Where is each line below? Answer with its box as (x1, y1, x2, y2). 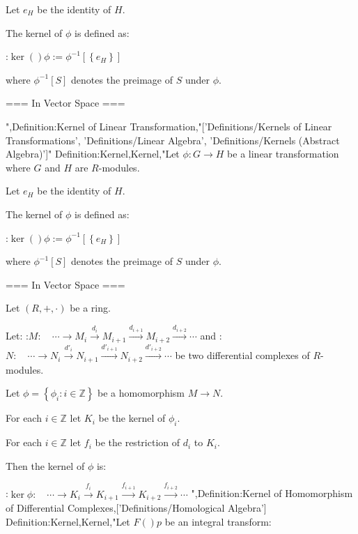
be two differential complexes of (175, 348, 310, 363)
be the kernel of (98, 411, 166, 425)
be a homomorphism (98, 386, 185, 400)
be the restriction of (95, 435, 180, 450)
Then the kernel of (6, 458, 85, 473)
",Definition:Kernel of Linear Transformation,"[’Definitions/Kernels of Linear (6, 119, 332, 133)
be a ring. (70, 300, 111, 315)
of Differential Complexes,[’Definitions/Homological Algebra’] (6, 501, 267, 515)
